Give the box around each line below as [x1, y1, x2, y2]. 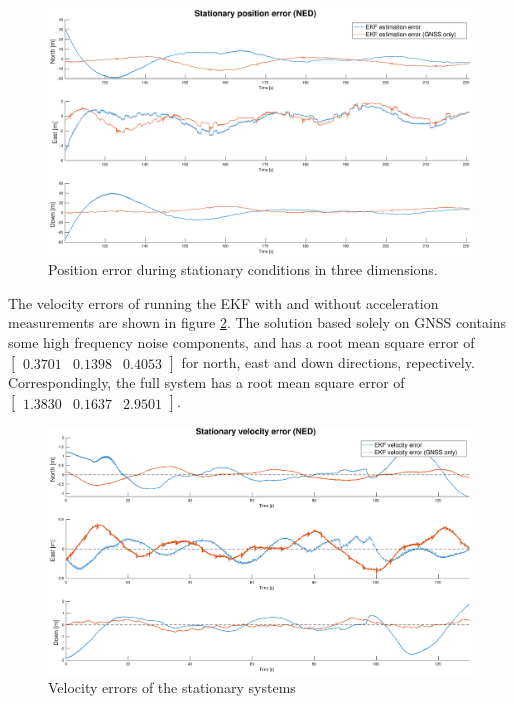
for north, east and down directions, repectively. [181, 351, 475, 372]
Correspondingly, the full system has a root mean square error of [8, 371, 405, 392]
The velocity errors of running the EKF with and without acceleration [8, 292, 439, 313]
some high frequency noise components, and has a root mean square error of [8, 331, 475, 352]
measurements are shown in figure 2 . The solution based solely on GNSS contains [8, 312, 507, 333]
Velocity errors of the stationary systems [48, 677, 296, 698]
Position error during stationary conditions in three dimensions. [48, 259, 438, 280]
